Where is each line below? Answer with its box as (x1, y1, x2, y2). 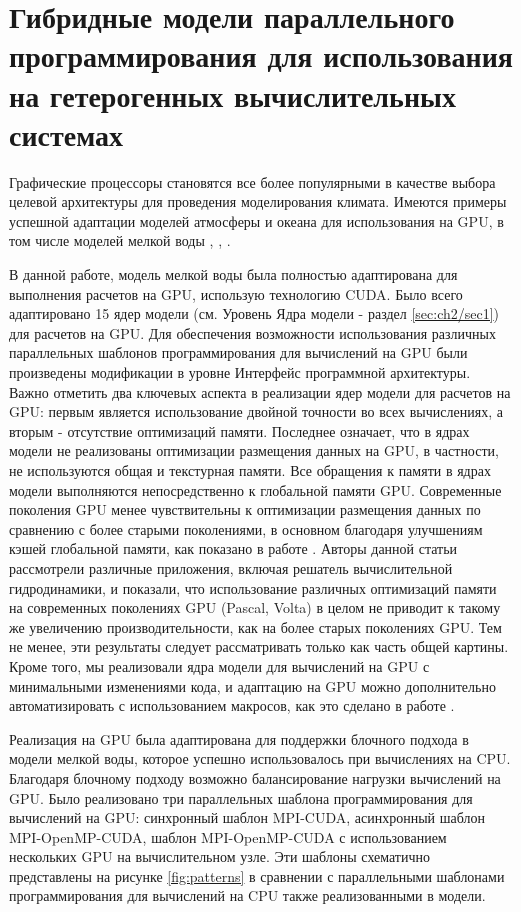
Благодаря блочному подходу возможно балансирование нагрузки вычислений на (9, 767, 501, 788)
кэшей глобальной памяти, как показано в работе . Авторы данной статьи (9, 538, 458, 559)
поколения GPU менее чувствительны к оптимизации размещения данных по (9, 499, 481, 520)
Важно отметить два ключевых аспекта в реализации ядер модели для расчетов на (9, 381, 511, 402)
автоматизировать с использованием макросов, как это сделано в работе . (9, 695, 455, 716)
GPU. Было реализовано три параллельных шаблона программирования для (9, 787, 473, 808)
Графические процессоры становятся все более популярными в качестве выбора (9, 171, 496, 192)
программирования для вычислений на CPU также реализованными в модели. (9, 885, 486, 906)
